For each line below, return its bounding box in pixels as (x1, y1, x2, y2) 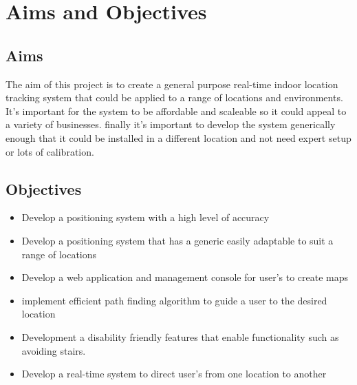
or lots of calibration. (6, 144, 94, 158)
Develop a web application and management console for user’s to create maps (21, 270, 349, 284)
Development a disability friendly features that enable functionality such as (21, 329, 339, 344)
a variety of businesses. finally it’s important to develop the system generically (6, 117, 336, 132)
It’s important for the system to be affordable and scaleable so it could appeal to (6, 103, 347, 118)
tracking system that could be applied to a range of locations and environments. (6, 90, 343, 105)
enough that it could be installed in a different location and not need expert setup (6, 130, 351, 145)
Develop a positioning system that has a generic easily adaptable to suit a (21, 233, 334, 247)
